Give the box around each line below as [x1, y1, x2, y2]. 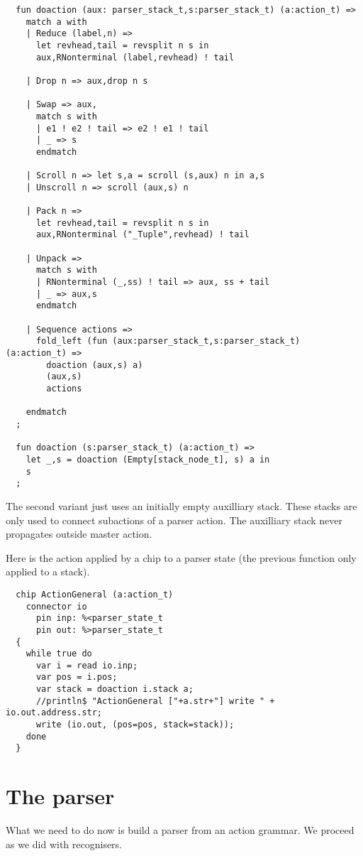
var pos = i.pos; [35, 672, 118, 683]
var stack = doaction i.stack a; [35, 684, 194, 695]
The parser [6, 781, 115, 811]
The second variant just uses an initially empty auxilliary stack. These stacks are [6, 498, 357, 513]
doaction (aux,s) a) [46, 359, 143, 370]
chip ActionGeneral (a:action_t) [16, 589, 174, 600]
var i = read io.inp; [35, 660, 138, 671]
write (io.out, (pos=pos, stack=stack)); [35, 720, 235, 730]
